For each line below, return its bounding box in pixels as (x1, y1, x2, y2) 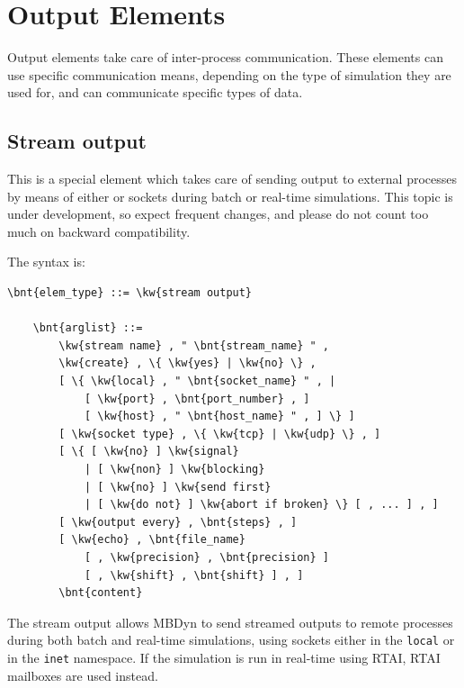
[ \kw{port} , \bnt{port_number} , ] (84, 392, 310, 405)
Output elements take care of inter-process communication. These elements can (7, 48, 443, 67)
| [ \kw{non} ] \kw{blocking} (84, 463, 265, 476)
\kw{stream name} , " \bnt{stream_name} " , (58, 339, 329, 352)
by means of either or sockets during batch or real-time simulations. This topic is (7, 186, 453, 205)
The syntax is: (7, 252, 85, 271)
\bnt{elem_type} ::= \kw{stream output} (7, 286, 253, 300)
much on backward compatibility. (7, 222, 191, 240)
